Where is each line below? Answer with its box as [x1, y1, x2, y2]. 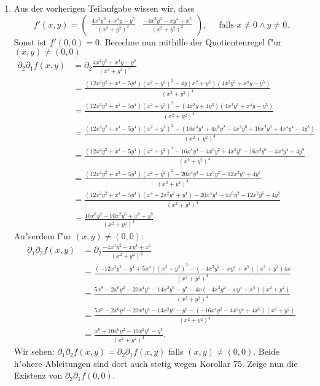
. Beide [253, 345, 279, 358]
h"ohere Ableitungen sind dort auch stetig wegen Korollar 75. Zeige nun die [14, 357, 298, 369]
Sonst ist [14, 35, 47, 48]
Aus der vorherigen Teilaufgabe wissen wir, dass [14, 2, 195, 14]
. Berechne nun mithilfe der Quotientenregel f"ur [100, 35, 282, 48]
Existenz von [14, 369, 63, 382]
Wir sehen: [14, 345, 55, 358]
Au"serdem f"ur [14, 229, 72, 242]
